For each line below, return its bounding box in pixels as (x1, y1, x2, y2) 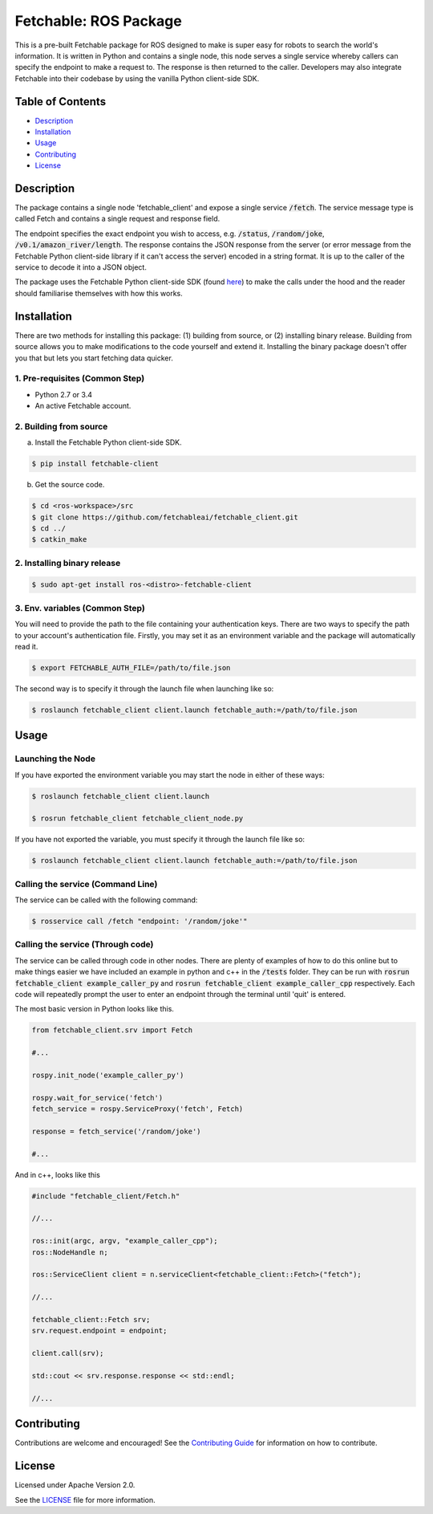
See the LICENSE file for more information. (14, 1495, 156, 1504)
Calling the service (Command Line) (14, 878, 158, 889)
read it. (14, 641, 38, 651)
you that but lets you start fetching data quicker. (14, 353, 174, 363)
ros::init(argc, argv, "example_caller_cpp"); (31, 1236, 218, 1246)
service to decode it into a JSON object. (14, 263, 148, 272)
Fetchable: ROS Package (14, 12, 182, 30)
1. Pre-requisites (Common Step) (14, 373, 145, 385)
